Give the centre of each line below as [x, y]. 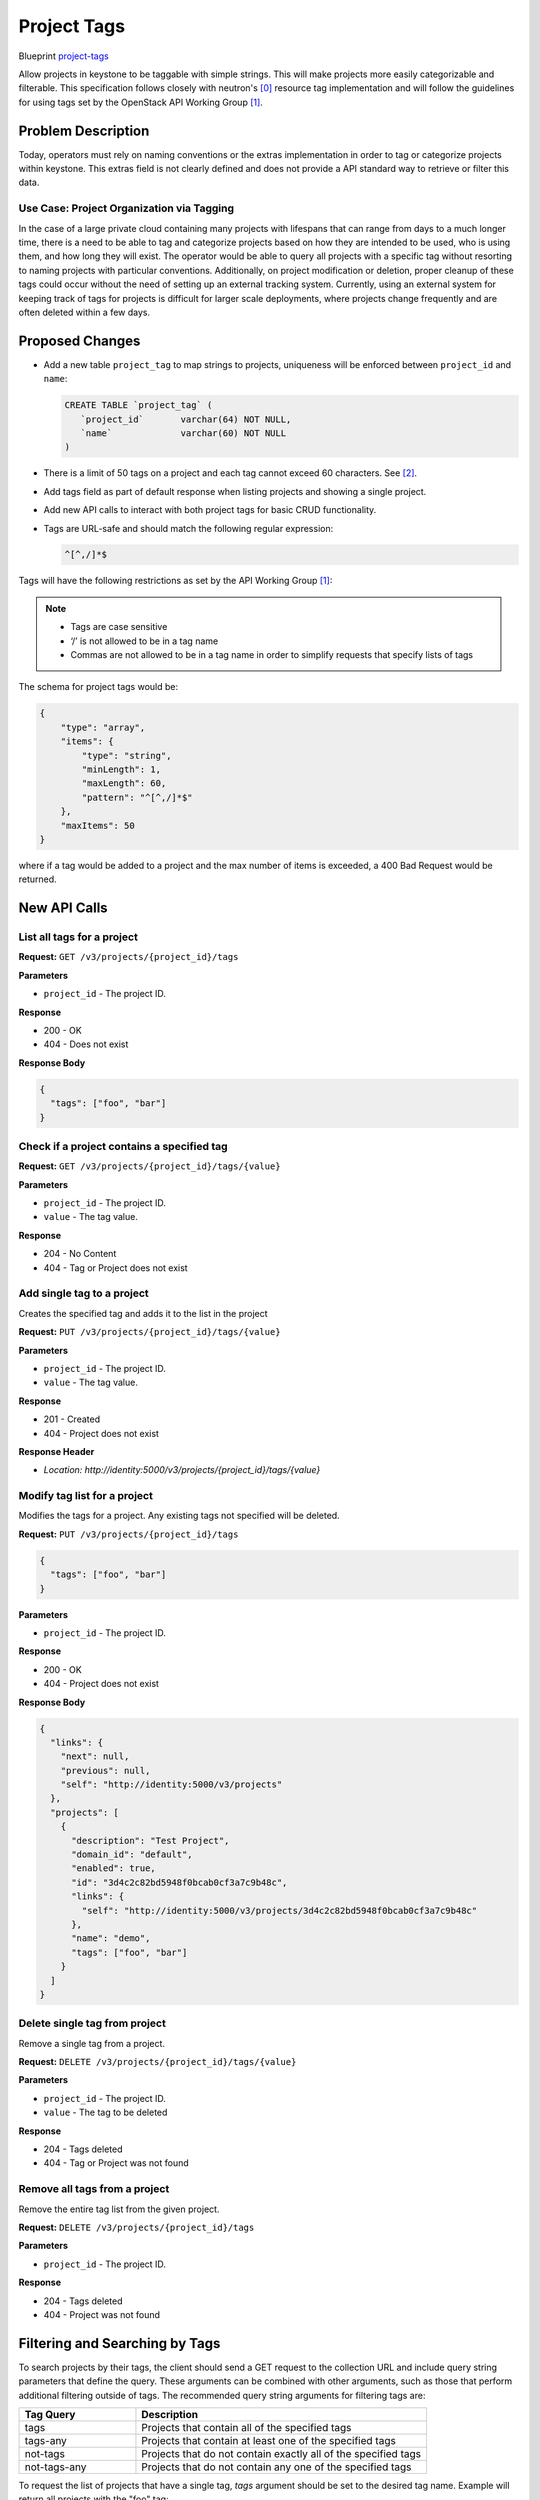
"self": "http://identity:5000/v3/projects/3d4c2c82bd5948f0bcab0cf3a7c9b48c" [279, 1910]
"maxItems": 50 [97, 825]
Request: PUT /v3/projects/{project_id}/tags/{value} [149, 1332]
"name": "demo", [111, 1938]
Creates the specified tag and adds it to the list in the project [143, 1313]
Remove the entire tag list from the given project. [119, 2209]
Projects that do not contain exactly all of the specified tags [281, 2453]
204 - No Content [80, 1254]
